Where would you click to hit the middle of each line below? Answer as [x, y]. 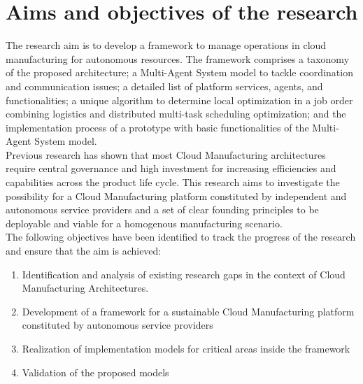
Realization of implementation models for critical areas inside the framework [186, 348]
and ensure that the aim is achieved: [84, 251]
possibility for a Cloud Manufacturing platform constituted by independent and [176, 195]
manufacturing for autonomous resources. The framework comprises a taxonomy [178, 58]
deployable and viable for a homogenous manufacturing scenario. [144, 223]
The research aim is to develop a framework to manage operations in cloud [166, 45]
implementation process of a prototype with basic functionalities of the [157, 127]
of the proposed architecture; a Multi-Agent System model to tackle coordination [179, 72]
